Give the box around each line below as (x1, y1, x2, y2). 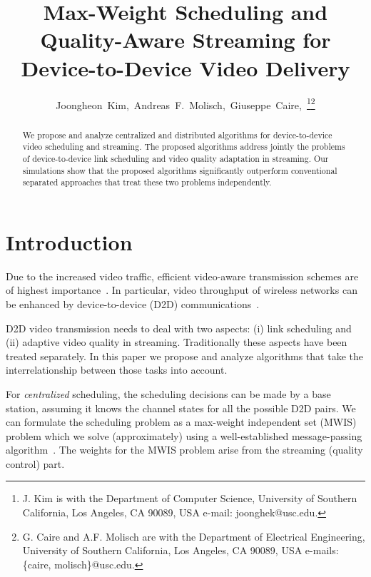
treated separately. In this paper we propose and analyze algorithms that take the (6, 348, 364, 363)
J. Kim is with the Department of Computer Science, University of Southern (22, 491, 357, 506)
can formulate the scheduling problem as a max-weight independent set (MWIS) (6, 414, 357, 429)
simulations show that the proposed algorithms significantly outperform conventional (22, 164, 337, 176)
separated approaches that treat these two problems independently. (22, 176, 272, 188)
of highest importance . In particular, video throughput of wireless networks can (6, 282, 357, 297)
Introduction (6, 227, 133, 256)
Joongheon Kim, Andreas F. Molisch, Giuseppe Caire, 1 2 (56, 95, 315, 112)
